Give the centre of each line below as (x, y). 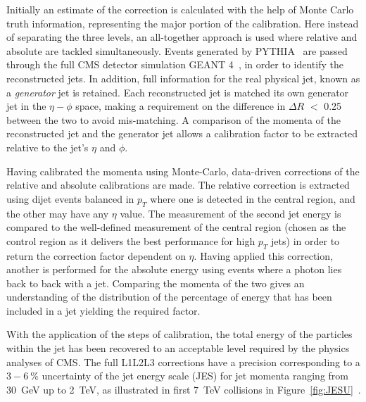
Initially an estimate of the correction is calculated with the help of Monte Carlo (180, 9)
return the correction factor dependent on (96, 255)
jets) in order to (305, 240)
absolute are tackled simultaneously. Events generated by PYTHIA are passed (177, 50)
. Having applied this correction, (263, 255)
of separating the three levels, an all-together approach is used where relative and (182, 37)
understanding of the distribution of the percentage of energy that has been (169, 297)
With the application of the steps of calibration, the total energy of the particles (179, 334)
